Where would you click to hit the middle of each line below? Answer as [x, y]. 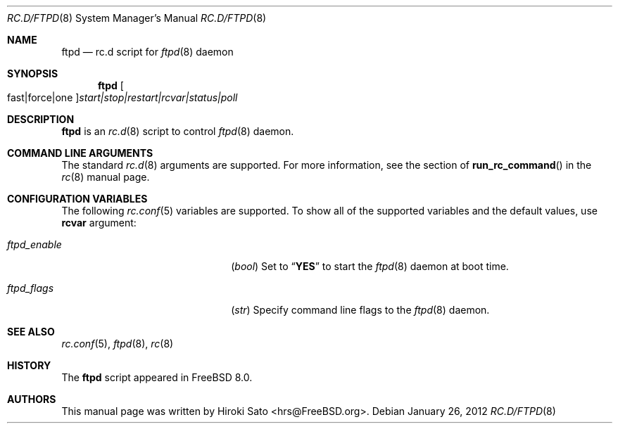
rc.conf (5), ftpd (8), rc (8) [118, 344]
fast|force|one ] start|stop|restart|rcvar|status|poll [122, 97]
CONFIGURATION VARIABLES [77, 199]
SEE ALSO [31, 332]
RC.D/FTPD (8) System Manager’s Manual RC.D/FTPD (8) [137, 18]
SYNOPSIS [33, 73]
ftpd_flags [31, 288]
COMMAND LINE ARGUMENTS [80, 153]
